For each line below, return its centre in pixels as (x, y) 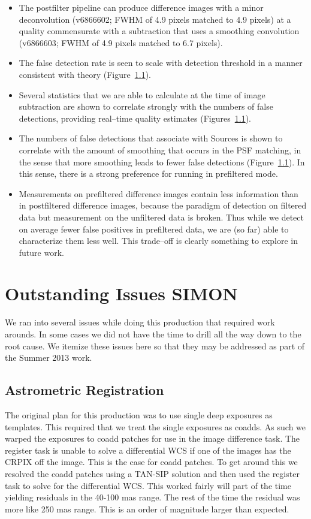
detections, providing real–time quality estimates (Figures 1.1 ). (135, 118)
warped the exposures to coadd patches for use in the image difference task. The (153, 438)
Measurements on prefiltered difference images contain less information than (158, 193)
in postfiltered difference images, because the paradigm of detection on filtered (163, 205)
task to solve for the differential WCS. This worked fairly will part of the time (148, 485)
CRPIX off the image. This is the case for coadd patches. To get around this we (151, 462)
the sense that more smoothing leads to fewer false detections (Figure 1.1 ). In (162, 162)
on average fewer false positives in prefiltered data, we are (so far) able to (154, 229)
